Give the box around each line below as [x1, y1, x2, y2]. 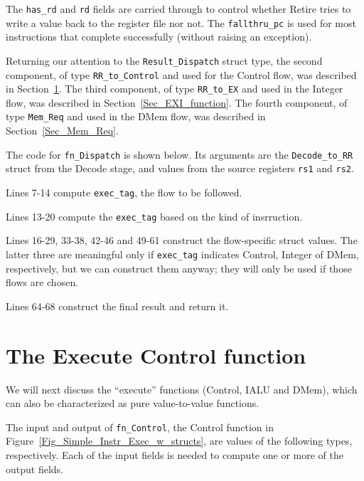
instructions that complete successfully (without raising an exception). [6, 29, 312, 44]
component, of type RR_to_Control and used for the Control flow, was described [6, 67, 357, 82]
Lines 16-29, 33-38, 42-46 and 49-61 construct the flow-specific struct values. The [6, 233, 358, 248]
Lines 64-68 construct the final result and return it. [6, 298, 229, 313]
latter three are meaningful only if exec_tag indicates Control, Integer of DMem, [6, 246, 359, 261]
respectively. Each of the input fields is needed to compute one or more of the [6, 447, 343, 462]
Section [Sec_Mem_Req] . [6, 123, 119, 138]
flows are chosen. [6, 275, 79, 290]
